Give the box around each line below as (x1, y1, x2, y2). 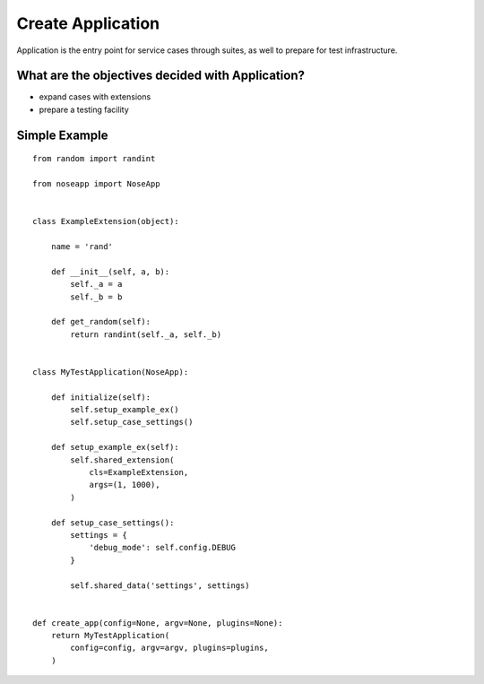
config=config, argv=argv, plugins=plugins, (70, 643, 269, 654)
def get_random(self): (50, 316, 151, 327)
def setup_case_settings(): (50, 517, 175, 528)
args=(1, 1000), (89, 480, 160, 490)
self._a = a (70, 279, 123, 290)
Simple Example (16, 127, 108, 143)
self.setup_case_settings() (70, 417, 194, 428)
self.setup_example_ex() (70, 404, 179, 415)
